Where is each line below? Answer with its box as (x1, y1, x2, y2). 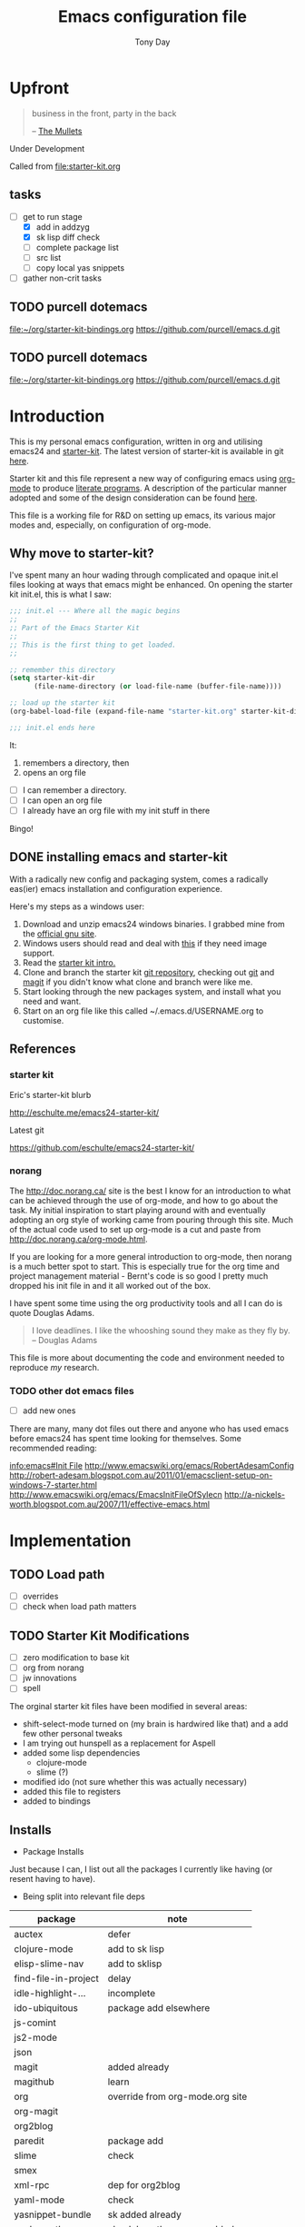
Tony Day (134, 36, 171, 47)
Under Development (9, 143, 85, 153)
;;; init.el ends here (9, 723, 95, 732)
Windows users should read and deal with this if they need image (22, 937, 268, 948)
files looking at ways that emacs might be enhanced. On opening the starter (9, 579, 293, 590)
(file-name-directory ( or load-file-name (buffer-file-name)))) (33, 682, 282, 691)
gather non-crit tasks (22, 272, 103, 283)
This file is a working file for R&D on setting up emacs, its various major (9, 510, 276, 520)
